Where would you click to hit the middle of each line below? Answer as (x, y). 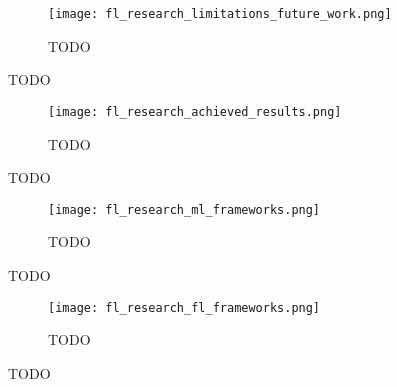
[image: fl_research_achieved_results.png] (195, 111)
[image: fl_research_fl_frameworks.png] (184, 307)
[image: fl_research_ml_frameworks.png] (184, 209)
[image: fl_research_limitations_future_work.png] (220, 14)
